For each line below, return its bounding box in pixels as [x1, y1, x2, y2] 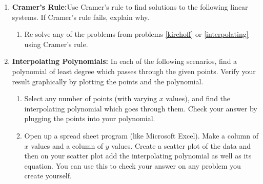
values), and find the [166, 93, 231, 104]
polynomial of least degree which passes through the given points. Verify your [12, 65, 256, 76]
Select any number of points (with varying [24, 93, 157, 104]
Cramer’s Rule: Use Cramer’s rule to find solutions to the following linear [12, 2, 248, 12]
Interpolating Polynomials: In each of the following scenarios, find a [12, 56, 237, 66]
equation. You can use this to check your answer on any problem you [24, 160, 241, 171]
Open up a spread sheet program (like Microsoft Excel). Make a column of [24, 130, 258, 141]
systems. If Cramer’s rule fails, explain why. [12, 11, 150, 22]
